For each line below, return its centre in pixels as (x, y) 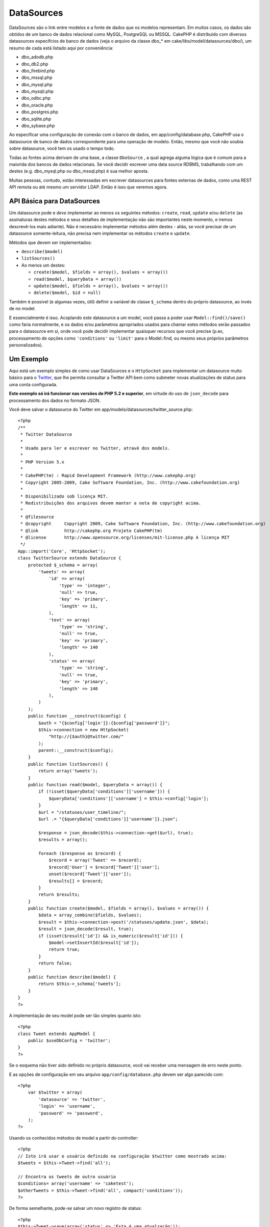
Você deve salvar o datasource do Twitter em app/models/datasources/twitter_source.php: (101, 409)
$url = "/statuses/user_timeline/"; (83, 812)
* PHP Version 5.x (42, 462)
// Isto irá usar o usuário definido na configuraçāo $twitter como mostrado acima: (123, 1156)
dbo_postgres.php (40, 112)
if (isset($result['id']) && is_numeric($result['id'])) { (111, 936)
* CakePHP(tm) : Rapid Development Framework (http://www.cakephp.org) (108, 476)
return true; (64, 949)
